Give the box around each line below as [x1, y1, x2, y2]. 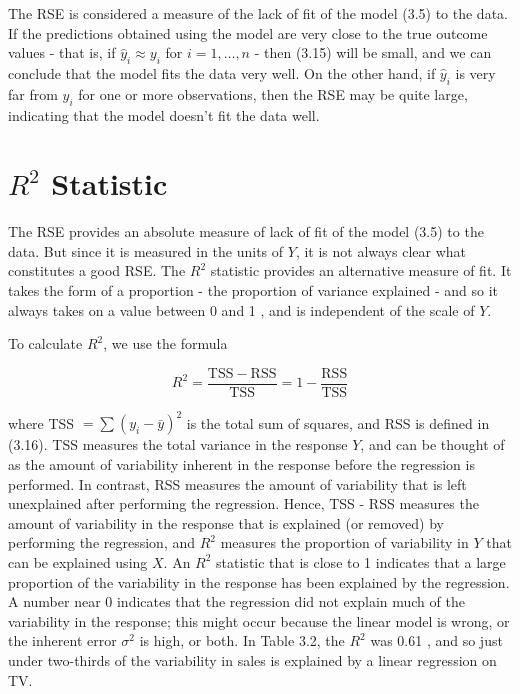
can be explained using [8, 551, 148, 572]
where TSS [8, 412, 75, 433]
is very [455, 62, 496, 83]
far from [8, 83, 58, 104]
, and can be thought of [360, 434, 505, 455]
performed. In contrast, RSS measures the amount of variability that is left [8, 473, 467, 494]
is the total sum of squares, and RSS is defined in [186, 412, 490, 433]
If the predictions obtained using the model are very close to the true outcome [8, 22, 488, 43]
